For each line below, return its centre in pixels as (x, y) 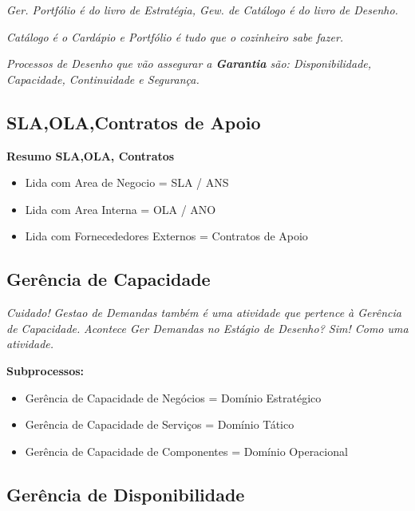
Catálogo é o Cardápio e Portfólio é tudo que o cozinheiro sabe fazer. (175, 36)
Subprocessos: (45, 370)
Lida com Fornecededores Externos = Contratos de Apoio (166, 236)
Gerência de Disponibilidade (126, 494)
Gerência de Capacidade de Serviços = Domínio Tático (160, 424)
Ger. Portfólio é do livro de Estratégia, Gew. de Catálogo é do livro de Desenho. (202, 10)
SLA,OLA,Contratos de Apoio (134, 122)
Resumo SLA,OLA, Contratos (91, 155)
